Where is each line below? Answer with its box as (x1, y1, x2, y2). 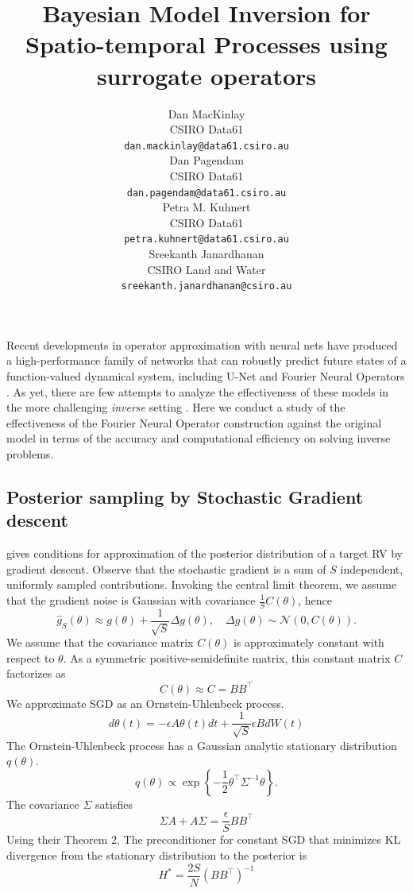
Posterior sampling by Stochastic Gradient (6, 485, 364, 509)
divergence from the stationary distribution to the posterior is (6, 847, 307, 864)
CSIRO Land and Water (147, 261, 266, 277)
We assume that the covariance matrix (6, 634, 194, 651)
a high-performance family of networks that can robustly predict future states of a (6, 352, 407, 369)
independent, (340, 560, 403, 577)
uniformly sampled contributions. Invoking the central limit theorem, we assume (6, 576, 397, 593)
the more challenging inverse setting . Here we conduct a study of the (6, 399, 345, 416)
